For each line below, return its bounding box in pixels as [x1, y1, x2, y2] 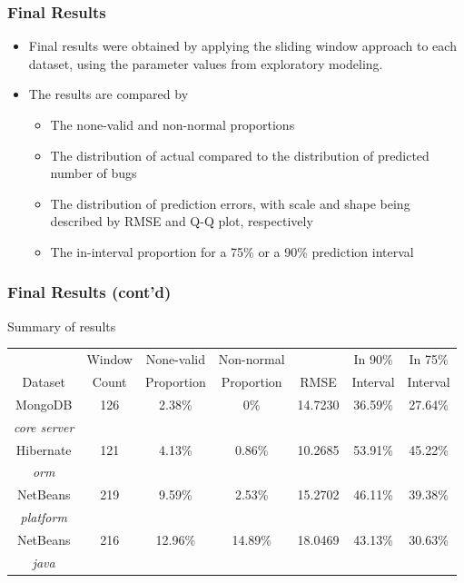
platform [20, 508, 67, 527]
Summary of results [7, 316, 116, 335]
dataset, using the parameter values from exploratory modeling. [28, 54, 383, 73]
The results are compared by [28, 84, 189, 104]
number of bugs [50, 163, 137, 183]
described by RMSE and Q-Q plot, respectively [50, 212, 313, 231]
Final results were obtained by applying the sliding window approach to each [28, 36, 457, 55]
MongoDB [15, 394, 73, 413]
